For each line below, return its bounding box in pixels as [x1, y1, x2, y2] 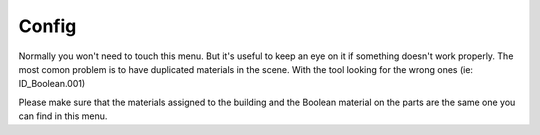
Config [18, 15, 77, 37]
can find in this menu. [18, 110, 108, 122]
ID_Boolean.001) [18, 78, 86, 90]
